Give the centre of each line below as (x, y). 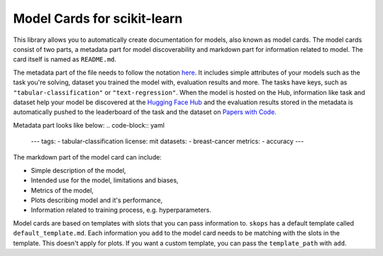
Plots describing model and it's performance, (97, 200)
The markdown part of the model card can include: (88, 157)
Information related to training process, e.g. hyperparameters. (121, 210)
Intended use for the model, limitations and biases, (105, 180)
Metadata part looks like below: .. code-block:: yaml (89, 125)
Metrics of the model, (62, 190)
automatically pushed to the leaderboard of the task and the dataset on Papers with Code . (145, 112)
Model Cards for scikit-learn (98, 18)
